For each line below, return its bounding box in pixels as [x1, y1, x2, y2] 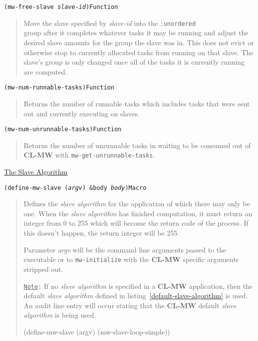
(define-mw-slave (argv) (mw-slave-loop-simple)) [23, 326, 171, 337]
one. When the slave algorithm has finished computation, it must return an [23, 208, 253, 218]
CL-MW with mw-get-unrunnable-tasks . [23, 150, 155, 160]
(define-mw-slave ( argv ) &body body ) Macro [4, 184, 147, 191]
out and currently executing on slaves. [23, 108, 140, 118]
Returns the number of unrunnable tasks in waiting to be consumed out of [23, 140, 251, 150]
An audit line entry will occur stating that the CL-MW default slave [23, 300, 237, 310]
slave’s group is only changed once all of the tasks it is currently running [23, 57, 245, 67]
